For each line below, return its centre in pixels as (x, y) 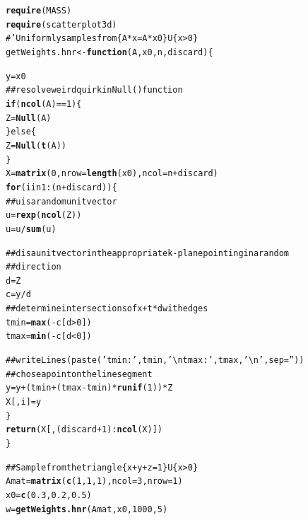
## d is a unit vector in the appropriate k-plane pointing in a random (148, 253)
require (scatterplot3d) (61, 24)
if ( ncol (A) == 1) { (44, 104)
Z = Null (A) (29, 118)
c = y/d (18, 295)
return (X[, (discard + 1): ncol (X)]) (84, 430)
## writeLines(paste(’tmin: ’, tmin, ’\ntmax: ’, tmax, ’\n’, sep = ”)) (155, 360)
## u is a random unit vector (61, 201)
